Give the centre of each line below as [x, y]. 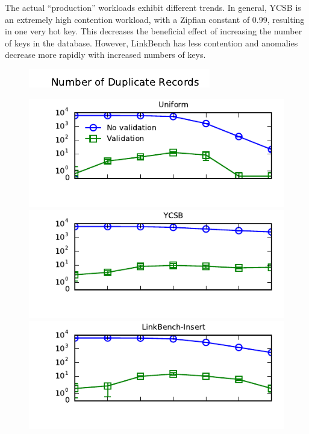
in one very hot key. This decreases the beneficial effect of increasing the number [154, 31]
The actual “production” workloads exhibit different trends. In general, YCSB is [153, 7]
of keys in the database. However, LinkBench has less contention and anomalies [151, 42]
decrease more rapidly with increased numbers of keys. [105, 55]
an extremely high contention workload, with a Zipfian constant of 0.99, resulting [155, 19]
